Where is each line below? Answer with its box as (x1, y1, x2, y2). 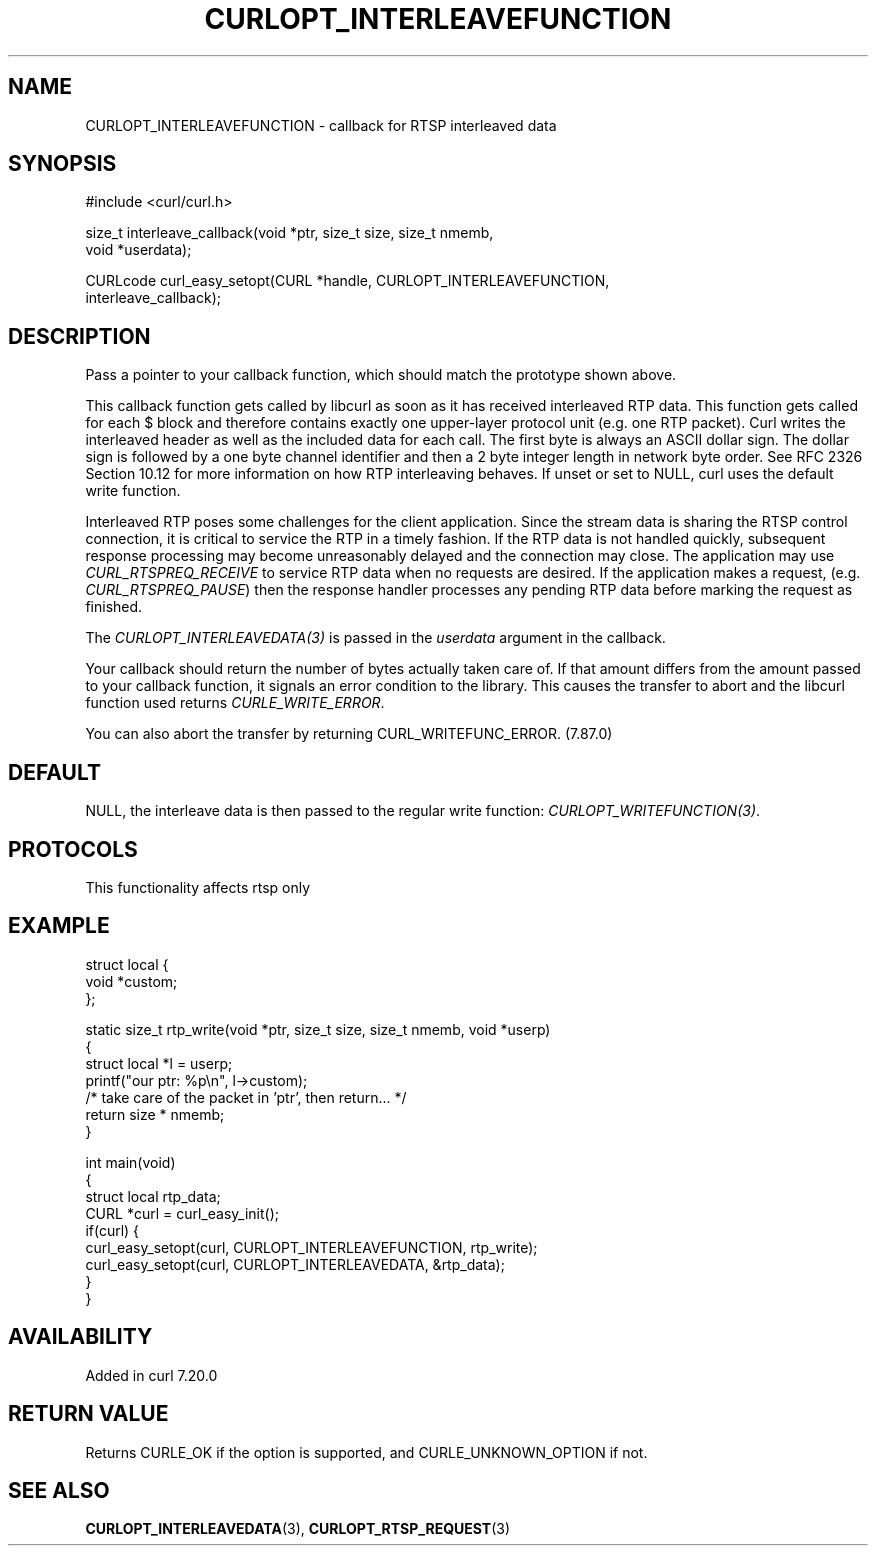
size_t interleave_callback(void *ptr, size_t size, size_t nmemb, (85, 224, 494, 242)
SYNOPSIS (8, 151, 117, 177)
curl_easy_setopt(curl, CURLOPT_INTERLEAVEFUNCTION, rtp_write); (85, 1238, 538, 1256)
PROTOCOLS (8, 836, 138, 862)
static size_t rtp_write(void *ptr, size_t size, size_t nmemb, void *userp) (85, 1020, 551, 1038)
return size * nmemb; (85, 1105, 225, 1123)
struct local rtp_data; (85, 1187, 221, 1205)
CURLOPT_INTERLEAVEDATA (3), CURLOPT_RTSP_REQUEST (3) (85, 1520, 511, 1538)
